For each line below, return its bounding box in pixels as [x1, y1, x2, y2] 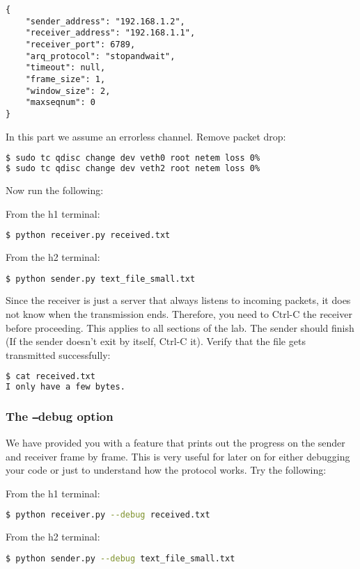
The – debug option [6, 408, 114, 425]
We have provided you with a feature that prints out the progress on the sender [6, 435, 345, 449]
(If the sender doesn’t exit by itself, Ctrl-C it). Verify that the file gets [6, 334, 306, 348]
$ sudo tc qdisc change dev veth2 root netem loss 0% [6, 163, 260, 174]
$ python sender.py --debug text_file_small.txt [6, 553, 235, 563]
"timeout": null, [25, 63, 106, 73]
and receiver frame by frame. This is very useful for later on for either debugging [6, 449, 350, 463]
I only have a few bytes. [6, 382, 125, 392]
